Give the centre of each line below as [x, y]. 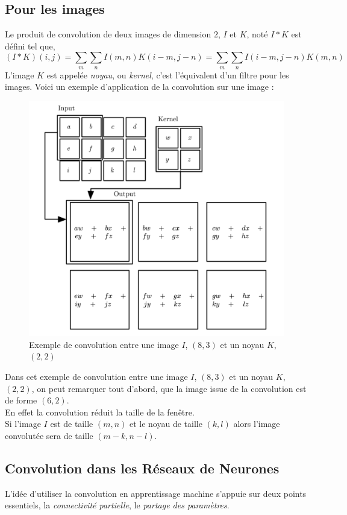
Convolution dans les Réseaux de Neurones [142, 468]
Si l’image [23, 424]
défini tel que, [30, 46]
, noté [257, 34]
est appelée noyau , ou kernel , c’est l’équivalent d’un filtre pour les [168, 74]
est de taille [72, 424]
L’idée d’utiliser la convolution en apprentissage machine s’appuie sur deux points [156, 493]
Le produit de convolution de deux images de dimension [108, 34]
